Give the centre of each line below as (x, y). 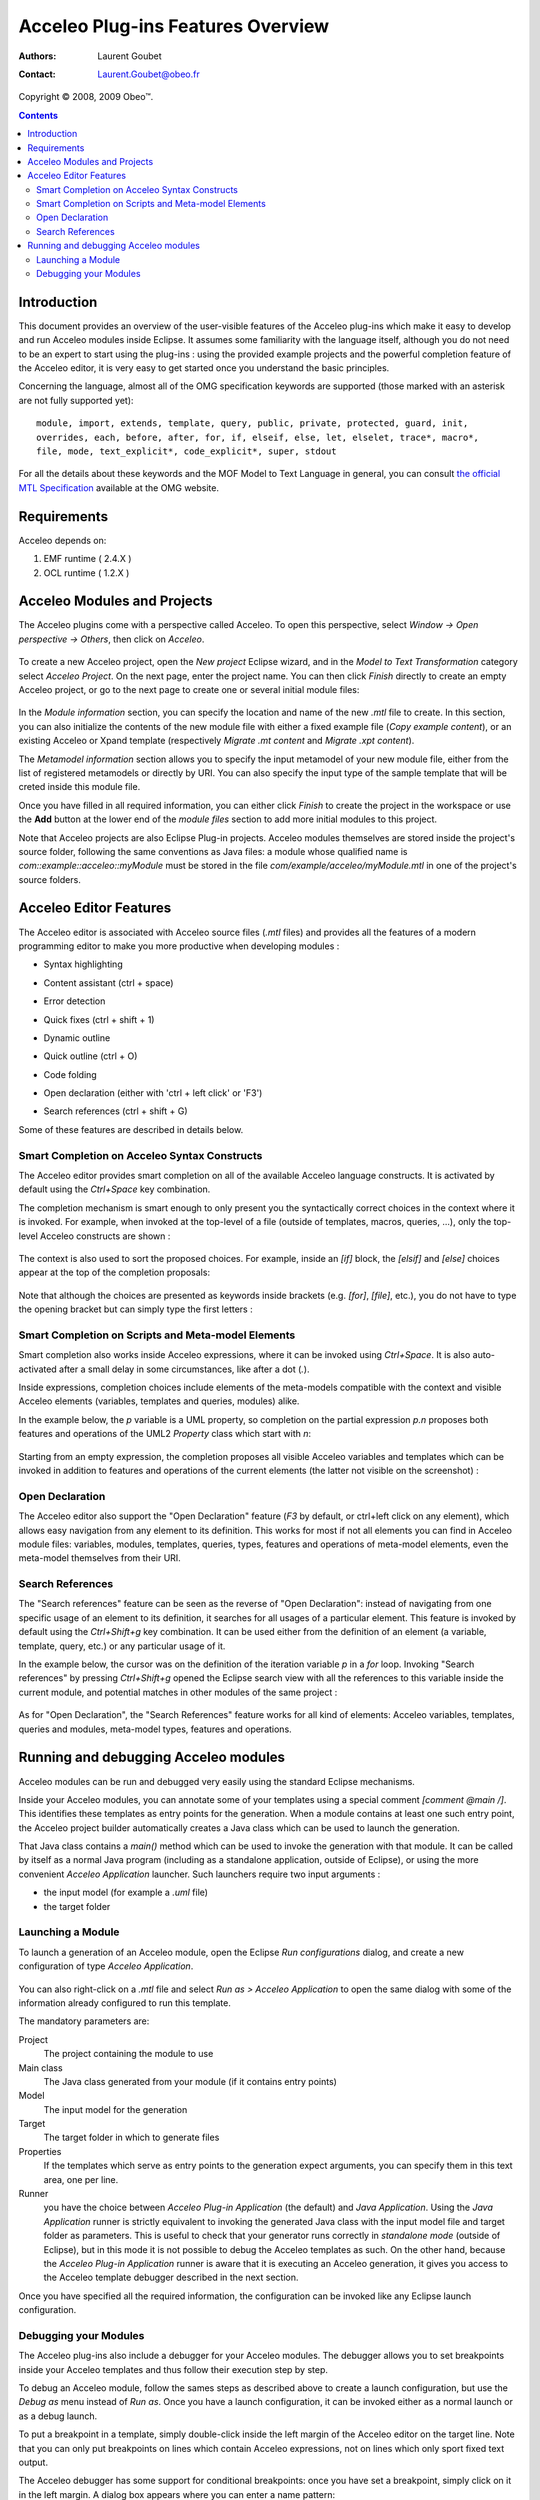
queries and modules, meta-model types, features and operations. (155, 1729)
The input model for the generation (115, 2109)
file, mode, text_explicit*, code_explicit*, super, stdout (186, 451)
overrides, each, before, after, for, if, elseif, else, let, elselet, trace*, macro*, (258, 437)
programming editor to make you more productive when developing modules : (179, 946)
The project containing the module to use (128, 2054)
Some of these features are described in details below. (131, 1129)
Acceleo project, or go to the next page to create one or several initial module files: (189, 689)
